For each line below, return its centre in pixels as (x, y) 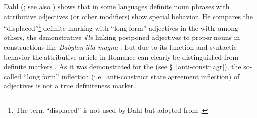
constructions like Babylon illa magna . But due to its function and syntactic (120, 47)
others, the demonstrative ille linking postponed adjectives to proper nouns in (122, 37)
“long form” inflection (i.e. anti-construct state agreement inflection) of (131, 76)
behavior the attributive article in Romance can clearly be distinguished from (121, 57)
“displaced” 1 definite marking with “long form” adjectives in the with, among (121, 27)
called (13, 76)
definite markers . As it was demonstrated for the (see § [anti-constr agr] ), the (123, 66)
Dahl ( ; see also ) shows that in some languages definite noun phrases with (117, 6)
